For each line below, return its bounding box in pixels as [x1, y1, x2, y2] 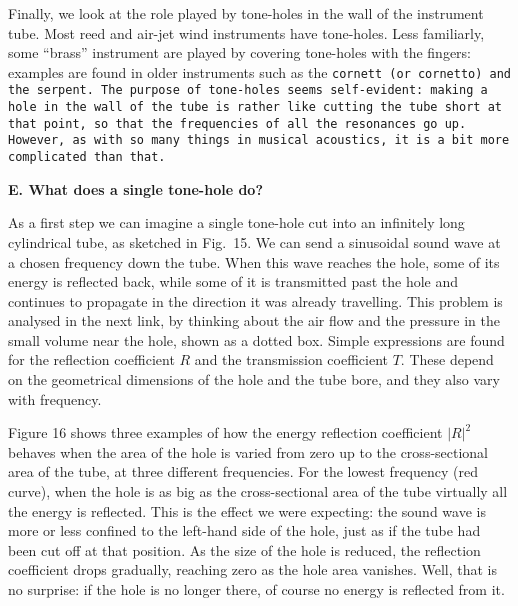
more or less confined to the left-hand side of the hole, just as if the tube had [8, 520, 481, 541]
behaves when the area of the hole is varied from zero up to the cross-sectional [8, 441, 489, 462]
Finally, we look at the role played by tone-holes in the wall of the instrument [8, 3, 484, 23]
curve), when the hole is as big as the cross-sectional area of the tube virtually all [8, 481, 508, 502]
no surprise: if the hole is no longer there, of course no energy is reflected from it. [8, 579, 505, 599]
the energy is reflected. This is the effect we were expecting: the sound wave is [8, 500, 486, 521]
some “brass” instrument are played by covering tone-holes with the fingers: [8, 42, 472, 63]
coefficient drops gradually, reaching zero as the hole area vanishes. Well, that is [8, 559, 498, 580]
